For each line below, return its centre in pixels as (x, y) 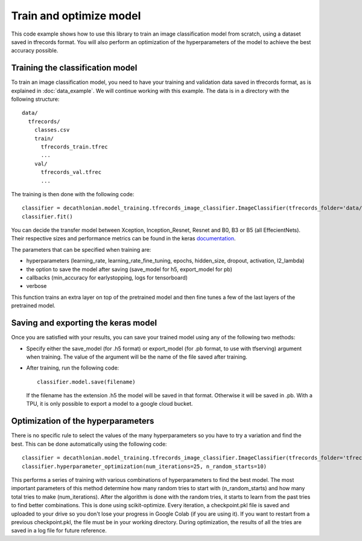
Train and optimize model (76, 16)
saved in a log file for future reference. (59, 531)
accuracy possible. (35, 51)
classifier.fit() (47, 216)
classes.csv (52, 130)
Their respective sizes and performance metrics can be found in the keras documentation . (123, 238)
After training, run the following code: (73, 368)
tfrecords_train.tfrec (74, 147)
